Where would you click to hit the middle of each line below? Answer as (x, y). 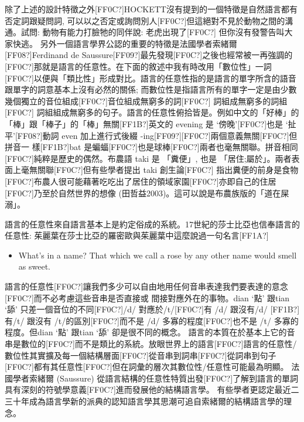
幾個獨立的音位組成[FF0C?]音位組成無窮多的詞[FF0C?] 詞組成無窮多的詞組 (146, 101)
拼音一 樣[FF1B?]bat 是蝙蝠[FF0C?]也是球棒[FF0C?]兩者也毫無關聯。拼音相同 (151, 147)
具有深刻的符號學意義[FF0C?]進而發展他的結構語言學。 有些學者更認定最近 (148, 389)
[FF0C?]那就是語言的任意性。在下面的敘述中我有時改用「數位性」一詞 (138, 66)
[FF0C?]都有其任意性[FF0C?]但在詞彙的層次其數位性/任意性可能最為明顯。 (147, 367)
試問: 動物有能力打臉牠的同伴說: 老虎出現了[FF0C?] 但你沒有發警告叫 (153, 32)
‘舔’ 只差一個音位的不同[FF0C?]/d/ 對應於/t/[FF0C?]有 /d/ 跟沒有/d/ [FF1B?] (152, 309)
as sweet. (34, 266)
